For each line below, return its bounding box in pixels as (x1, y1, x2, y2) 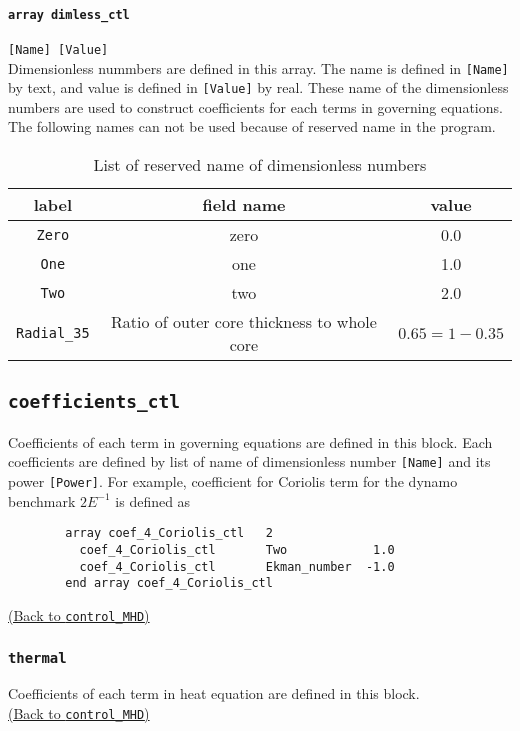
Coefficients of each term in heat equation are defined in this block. (8, 683, 420, 704)
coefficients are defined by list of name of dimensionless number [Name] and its (8, 451, 491, 472)
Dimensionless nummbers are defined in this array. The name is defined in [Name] (8, 57, 509, 78)
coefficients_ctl (8, 391, 180, 413)
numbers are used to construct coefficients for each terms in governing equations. (8, 96, 503, 117)
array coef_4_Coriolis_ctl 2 (65, 526, 273, 541)
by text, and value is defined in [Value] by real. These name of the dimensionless (8, 77, 509, 98)
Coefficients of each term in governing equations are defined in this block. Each (8, 431, 493, 452)
